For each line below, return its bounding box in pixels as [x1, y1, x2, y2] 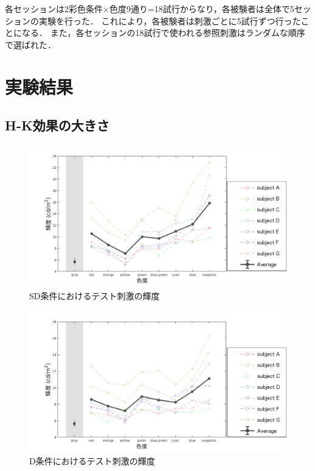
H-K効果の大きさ [5, 116, 109, 135]
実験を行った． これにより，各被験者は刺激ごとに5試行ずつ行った [38, 14, 301, 27]
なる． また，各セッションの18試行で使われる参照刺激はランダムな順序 [21, 26, 305, 39]
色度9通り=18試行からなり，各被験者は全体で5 [109, 2, 294, 15]
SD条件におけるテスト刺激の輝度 [29, 289, 160, 302]
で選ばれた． [5, 38, 56, 51]
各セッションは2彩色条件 [5, 2, 103, 15]
